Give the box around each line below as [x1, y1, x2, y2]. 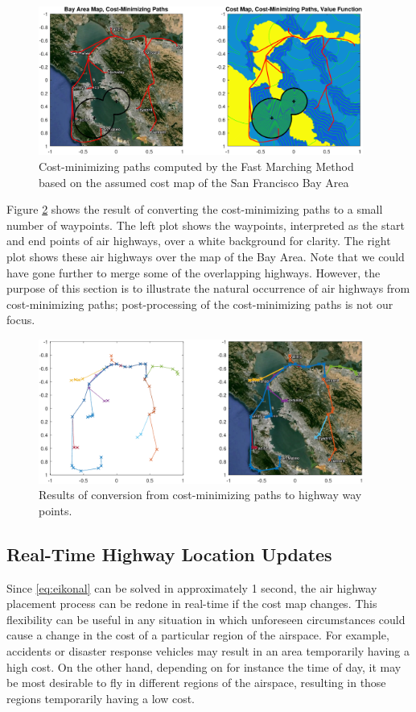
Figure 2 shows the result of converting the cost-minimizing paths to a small [6, 201, 383, 218]
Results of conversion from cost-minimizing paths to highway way [39, 486, 362, 503]
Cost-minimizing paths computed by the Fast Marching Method [39, 158, 354, 175]
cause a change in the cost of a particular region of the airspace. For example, [6, 627, 389, 643]
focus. [6, 311, 35, 328]
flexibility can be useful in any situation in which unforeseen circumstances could [6, 610, 406, 627]
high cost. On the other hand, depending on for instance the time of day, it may [6, 658, 402, 675]
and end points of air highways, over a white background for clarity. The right [6, 232, 391, 249]
